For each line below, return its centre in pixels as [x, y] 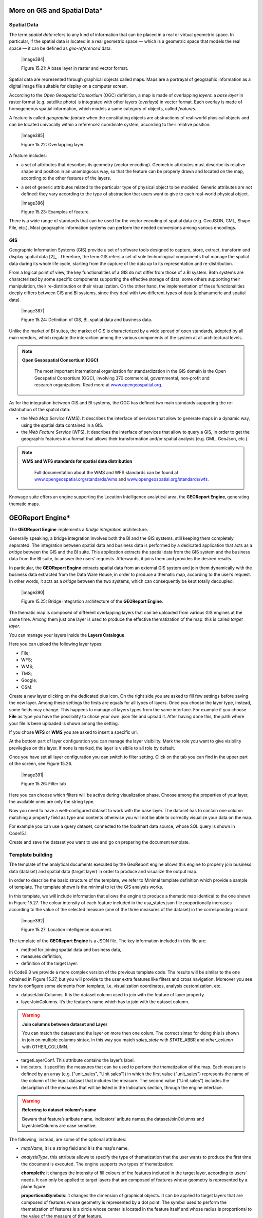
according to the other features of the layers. [66, 178]
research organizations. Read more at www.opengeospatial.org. [98, 385]
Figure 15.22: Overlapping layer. [53, 144]
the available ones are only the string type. [52, 802]
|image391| [32, 775]
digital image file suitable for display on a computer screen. [68, 86]
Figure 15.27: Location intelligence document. [67, 930]
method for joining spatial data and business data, [71, 950]
